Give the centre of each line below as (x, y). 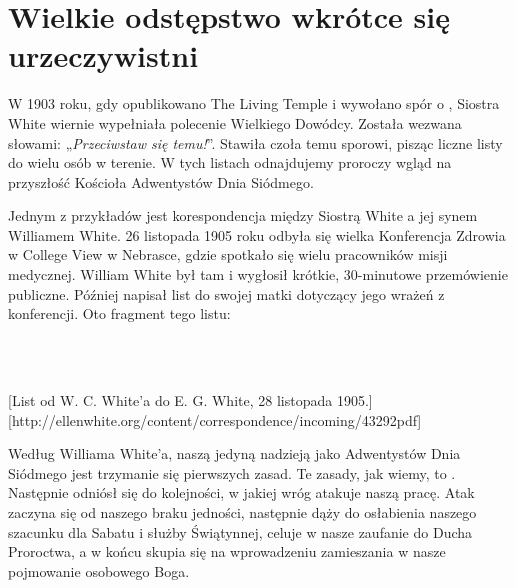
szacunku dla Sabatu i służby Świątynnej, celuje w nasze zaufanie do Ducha (240, 531)
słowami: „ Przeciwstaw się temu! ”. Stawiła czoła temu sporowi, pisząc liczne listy (255, 142)
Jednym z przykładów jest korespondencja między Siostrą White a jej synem (243, 215)
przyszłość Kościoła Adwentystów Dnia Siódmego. (161, 181)
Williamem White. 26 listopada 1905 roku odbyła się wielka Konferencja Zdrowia (257, 234)
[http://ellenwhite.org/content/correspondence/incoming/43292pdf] (215, 419)
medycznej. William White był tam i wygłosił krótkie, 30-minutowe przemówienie (258, 274)
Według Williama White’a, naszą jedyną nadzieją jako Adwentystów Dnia (234, 453)
